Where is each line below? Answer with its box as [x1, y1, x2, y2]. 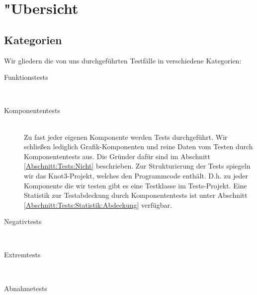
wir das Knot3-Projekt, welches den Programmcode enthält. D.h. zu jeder [24, 170, 248, 180]
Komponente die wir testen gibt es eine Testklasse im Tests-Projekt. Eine [24, 180, 247, 190]
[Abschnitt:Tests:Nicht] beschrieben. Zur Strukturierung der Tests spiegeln [24, 161, 251, 171]
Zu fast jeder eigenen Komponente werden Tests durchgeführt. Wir [24, 131, 228, 142]
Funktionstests [4, 72, 48, 82]
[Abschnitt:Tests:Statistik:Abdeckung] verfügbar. [24, 199, 172, 210]
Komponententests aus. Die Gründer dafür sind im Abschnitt [24, 151, 210, 161]
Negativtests [4, 216, 42, 227]
